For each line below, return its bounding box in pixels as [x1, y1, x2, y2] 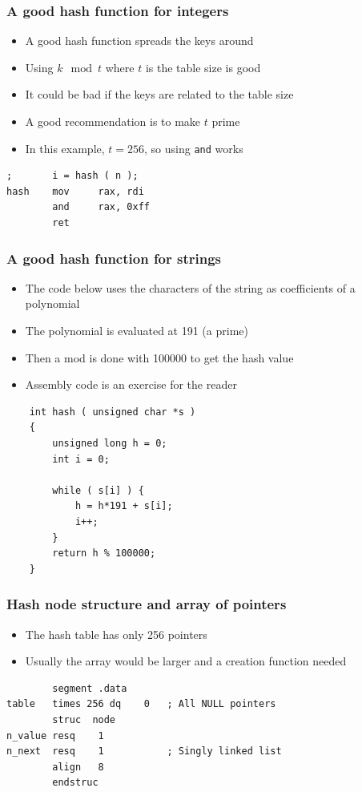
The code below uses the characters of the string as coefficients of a [25, 279, 356, 296]
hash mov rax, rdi [6, 185, 144, 197]
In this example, [25, 139, 105, 156]
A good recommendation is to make [25, 113, 201, 129]
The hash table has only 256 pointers [25, 625, 207, 642]
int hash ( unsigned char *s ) [29, 406, 196, 418]
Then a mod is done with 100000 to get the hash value [25, 349, 294, 366]
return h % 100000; [52, 548, 156, 560]
